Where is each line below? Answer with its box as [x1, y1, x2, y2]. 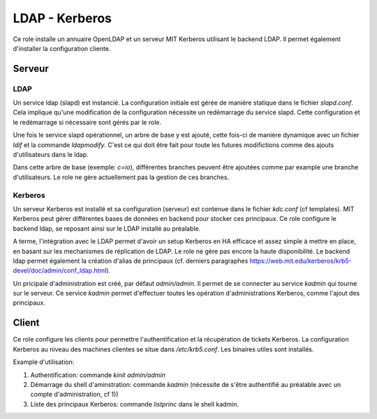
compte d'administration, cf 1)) [30, 390, 119, 399]
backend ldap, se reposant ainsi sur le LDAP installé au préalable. [13, 224, 201, 233]
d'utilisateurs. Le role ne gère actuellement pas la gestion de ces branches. [13, 173, 230, 181]
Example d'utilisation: [13, 358, 75, 366]
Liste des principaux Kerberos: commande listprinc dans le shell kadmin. [30, 399, 239, 408]
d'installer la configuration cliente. [13, 44, 111, 52]
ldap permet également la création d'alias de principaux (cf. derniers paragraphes [13, 257, 249, 265]
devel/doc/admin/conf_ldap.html [13, 266, 107, 275]
